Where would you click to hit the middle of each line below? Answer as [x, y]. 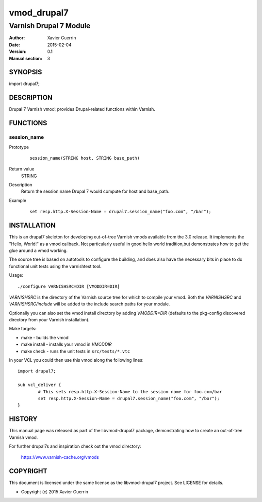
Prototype [19, 147]
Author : [17, 38]
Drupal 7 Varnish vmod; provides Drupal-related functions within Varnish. [82, 109]
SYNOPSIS [25, 72]
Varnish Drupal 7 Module [50, 26]
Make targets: [23, 329]
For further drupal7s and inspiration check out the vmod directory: [75, 446]
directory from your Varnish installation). [49, 320]
